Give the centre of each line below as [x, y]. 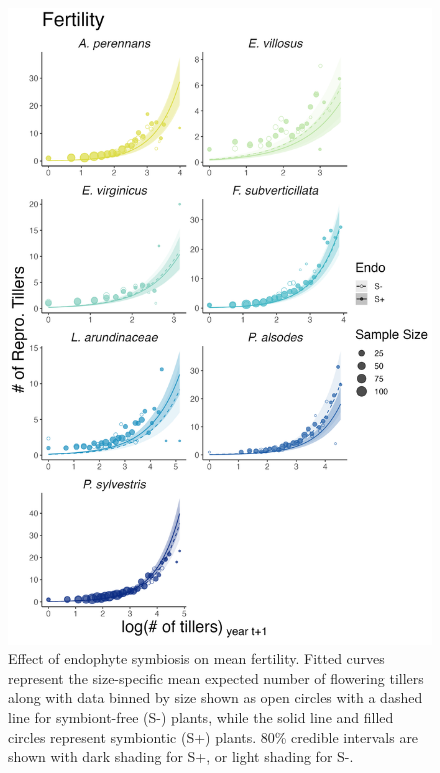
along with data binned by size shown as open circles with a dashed [215, 697]
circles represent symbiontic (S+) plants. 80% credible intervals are [213, 736]
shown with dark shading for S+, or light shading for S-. [181, 756]
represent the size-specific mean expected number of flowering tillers [216, 677]
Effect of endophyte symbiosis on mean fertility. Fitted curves [196, 658]
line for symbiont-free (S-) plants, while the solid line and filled [201, 716]
